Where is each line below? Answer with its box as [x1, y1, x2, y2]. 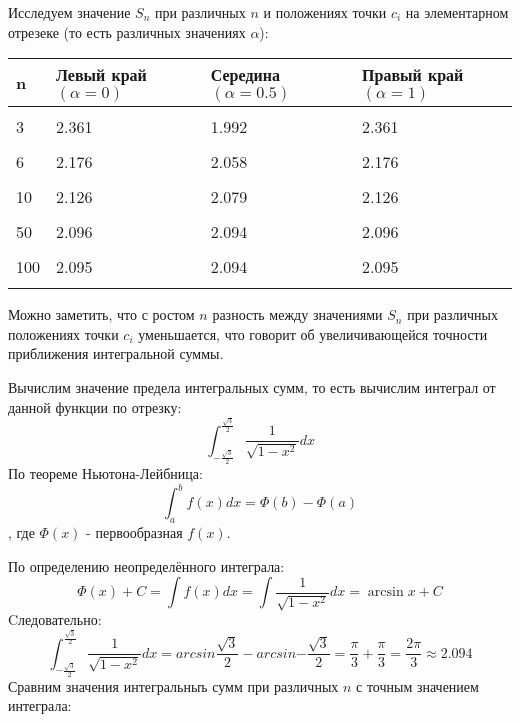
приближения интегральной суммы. [8, 343, 224, 364]
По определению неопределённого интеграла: [8, 555, 285, 576]
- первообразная [86, 522, 183, 542]
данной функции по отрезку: [8, 396, 182, 417]
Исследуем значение [8, 2, 131, 22]
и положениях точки [263, 2, 387, 22]
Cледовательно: [8, 609, 102, 630]
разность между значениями [212, 304, 383, 325]
